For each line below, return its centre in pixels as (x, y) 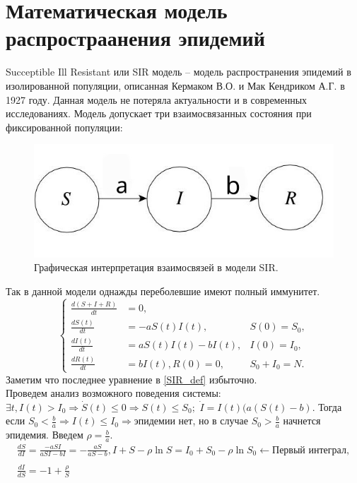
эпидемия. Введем (45, 435)
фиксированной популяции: (64, 127)
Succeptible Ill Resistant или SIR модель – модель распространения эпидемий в (178, 72)
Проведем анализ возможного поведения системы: (113, 393)
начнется (302, 421)
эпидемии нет (163, 422)
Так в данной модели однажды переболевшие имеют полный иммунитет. (163, 291)
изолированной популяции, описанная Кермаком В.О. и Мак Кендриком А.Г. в (175, 85)
